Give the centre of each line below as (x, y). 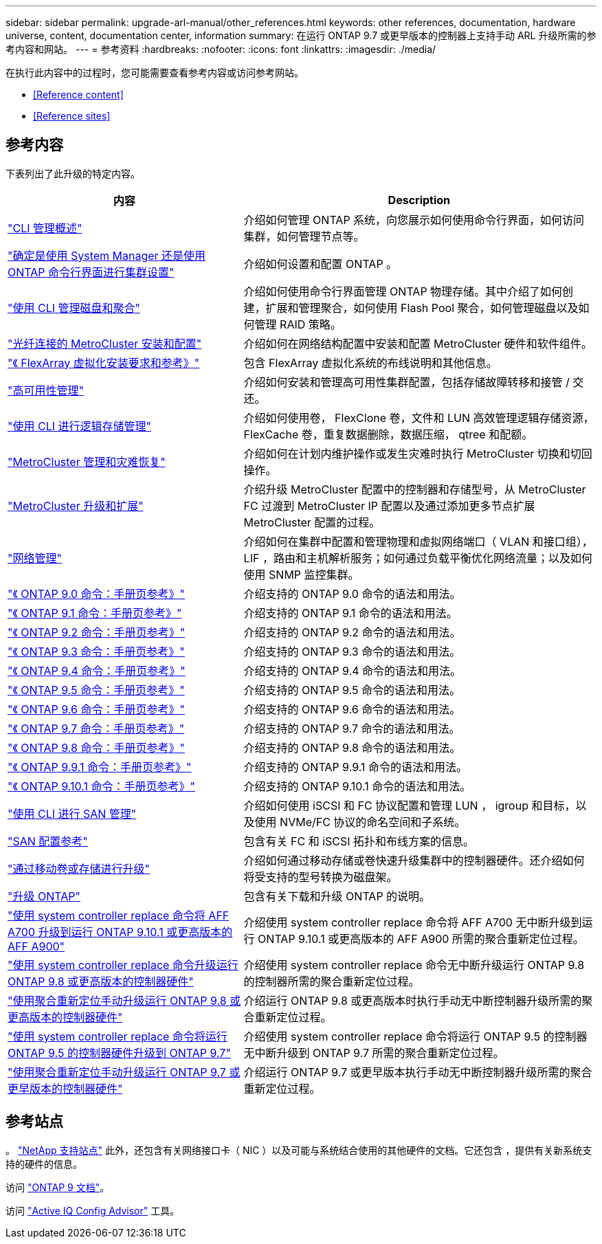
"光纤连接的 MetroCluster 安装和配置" (105, 343)
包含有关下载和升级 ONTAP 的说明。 (337, 896)
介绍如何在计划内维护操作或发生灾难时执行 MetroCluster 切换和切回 (418, 453)
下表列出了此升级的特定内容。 (73, 173)
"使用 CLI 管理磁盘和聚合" (74, 308)
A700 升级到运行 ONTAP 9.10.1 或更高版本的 (120, 932)
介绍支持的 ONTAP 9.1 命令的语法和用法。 (350, 613)
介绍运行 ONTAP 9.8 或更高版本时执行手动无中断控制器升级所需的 (413, 1000)
